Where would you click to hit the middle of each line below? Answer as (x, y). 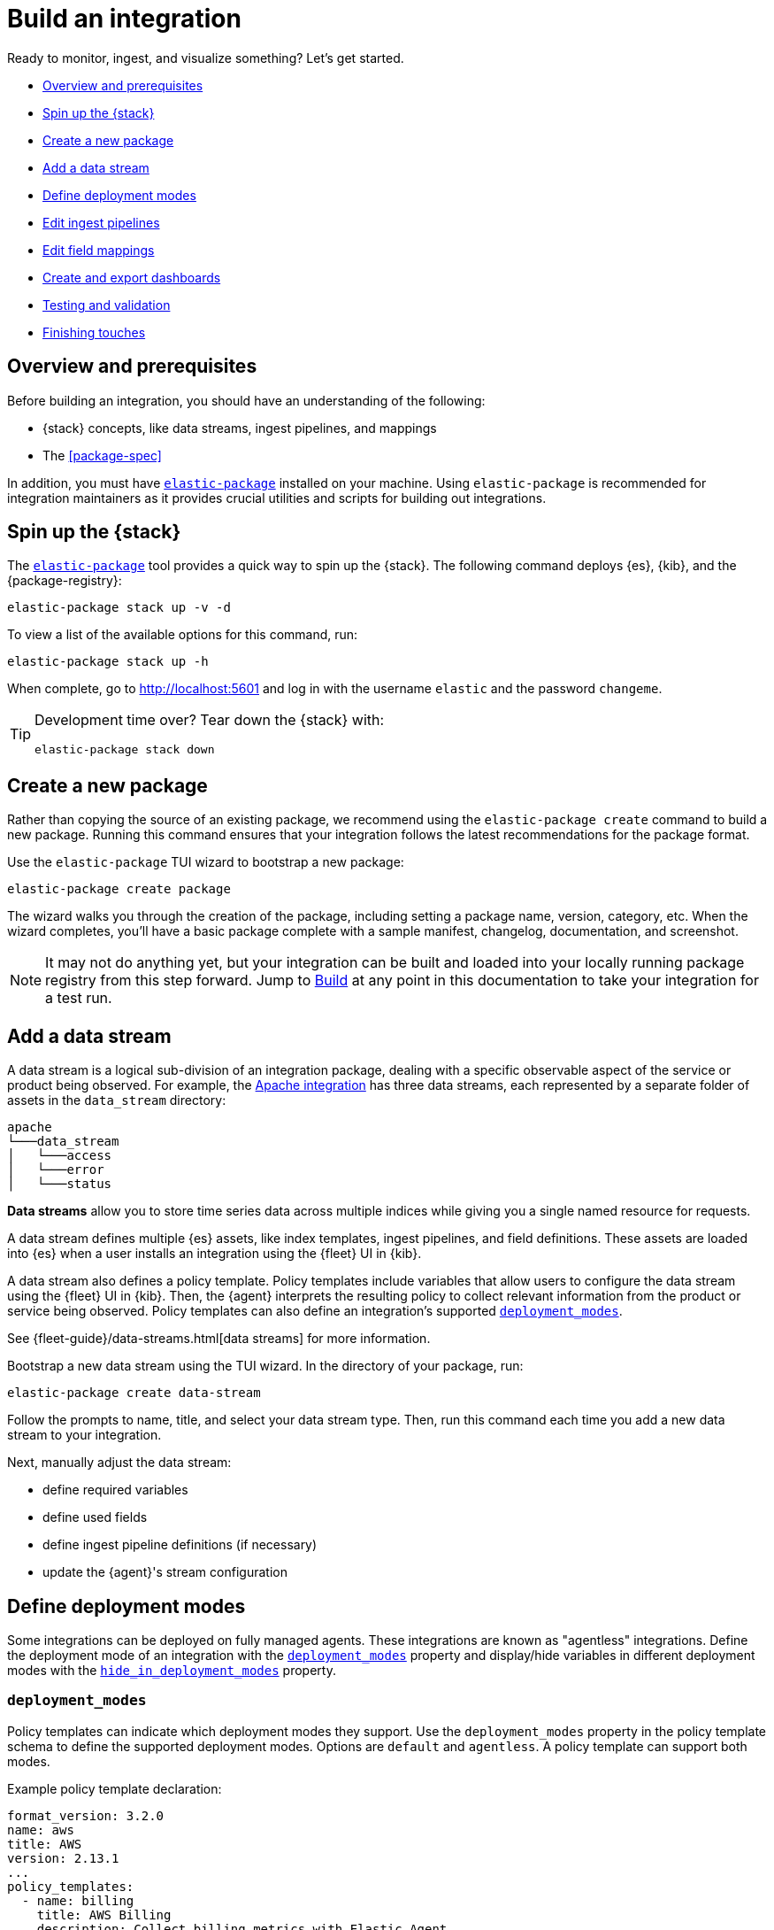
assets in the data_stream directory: (117, 1100)
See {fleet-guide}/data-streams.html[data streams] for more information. (219, 1339)
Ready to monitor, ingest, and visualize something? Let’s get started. (206, 58)
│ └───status (60, 1184)
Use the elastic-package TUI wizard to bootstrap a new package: (206, 862)
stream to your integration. (84, 1435)
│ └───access (60, 1156)
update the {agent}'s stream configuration (165, 1572)
